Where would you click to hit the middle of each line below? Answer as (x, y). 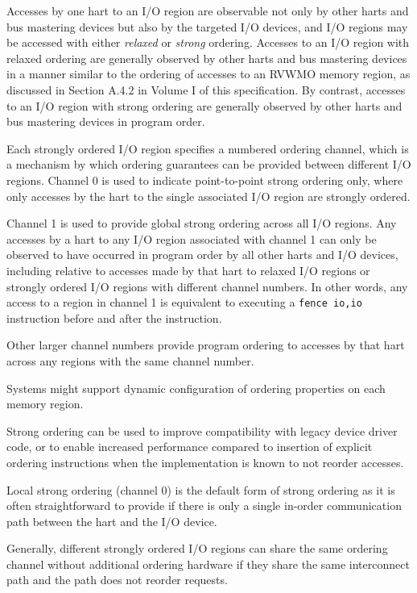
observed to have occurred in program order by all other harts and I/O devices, (202, 255)
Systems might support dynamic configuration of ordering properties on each (196, 388)
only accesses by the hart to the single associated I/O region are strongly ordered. (208, 196)
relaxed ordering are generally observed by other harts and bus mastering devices (207, 58)
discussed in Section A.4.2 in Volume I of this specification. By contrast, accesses (206, 89)
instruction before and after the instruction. (114, 317)
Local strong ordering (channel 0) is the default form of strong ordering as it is (201, 489)
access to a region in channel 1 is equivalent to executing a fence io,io (184, 302)
